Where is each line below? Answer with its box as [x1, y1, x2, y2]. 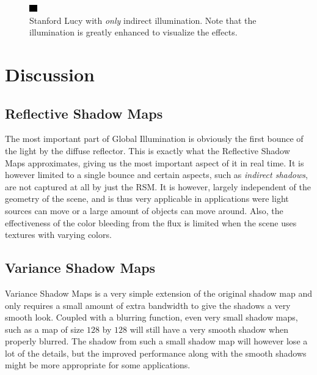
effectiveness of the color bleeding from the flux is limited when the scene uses [5, 216, 297, 229]
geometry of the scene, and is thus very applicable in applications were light [5, 192, 289, 205]
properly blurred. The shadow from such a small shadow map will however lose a [5, 335, 308, 347]
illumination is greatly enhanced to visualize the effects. [29, 26, 238, 39]
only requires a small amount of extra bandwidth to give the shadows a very [5, 299, 291, 311]
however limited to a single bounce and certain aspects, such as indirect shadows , [5, 168, 308, 181]
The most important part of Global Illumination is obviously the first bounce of [5, 132, 304, 145]
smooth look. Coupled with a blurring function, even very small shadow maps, [5, 311, 298, 324]
